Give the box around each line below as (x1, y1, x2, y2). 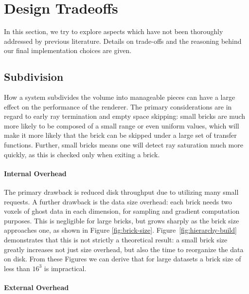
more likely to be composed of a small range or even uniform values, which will (4, 120, 239, 130)
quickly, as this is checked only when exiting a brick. (4, 149, 160, 159)
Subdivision (4, 69, 64, 84)
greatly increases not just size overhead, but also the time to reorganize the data (4, 244, 244, 254)
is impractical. (44, 263, 87, 273)
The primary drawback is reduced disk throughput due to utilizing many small (4, 187, 239, 197)
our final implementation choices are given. (4, 45, 132, 55)
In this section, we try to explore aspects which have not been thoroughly (4, 26, 223, 37)
